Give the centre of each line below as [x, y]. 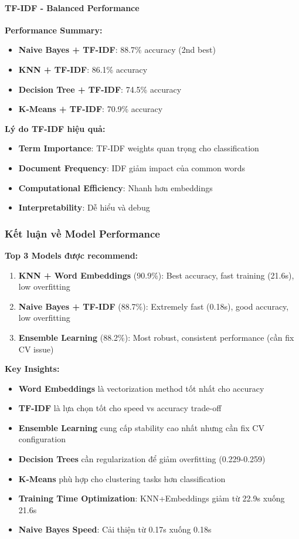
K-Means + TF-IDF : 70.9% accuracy [91, 109]
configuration [42, 439]
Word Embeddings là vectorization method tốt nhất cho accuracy [141, 388]
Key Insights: [32, 369]
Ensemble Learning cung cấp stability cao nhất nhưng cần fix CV [141, 427]
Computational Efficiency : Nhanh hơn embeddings [115, 187]
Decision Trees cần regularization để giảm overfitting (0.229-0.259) [142, 459]
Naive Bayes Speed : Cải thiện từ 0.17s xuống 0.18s [115, 529]
